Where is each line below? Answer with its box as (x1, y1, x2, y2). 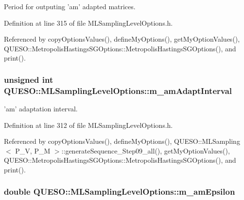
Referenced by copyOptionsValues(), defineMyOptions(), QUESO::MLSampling (4, 136, 240, 146)
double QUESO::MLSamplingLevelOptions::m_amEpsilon (4, 185, 235, 197)
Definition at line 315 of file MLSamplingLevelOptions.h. (4, 17, 173, 28)
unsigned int (4, 73, 53, 85)
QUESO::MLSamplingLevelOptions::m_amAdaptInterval (4, 84, 232, 96)
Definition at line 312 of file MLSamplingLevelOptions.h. (4, 120, 173, 130)
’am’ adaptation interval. (4, 104, 78, 114)
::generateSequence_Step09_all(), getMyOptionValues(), (61, 145, 230, 155)
